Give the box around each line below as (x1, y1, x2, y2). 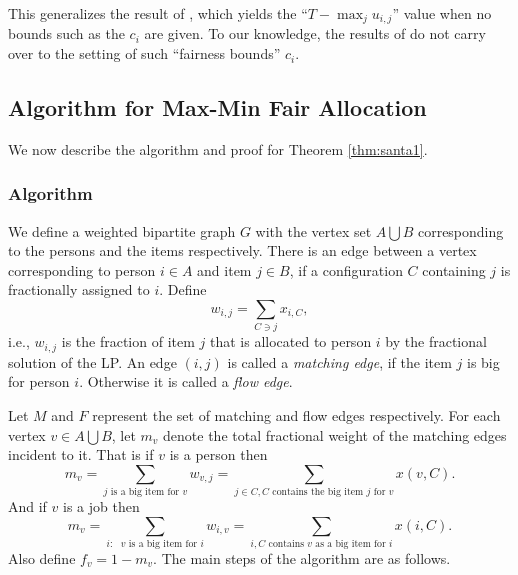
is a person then (169, 444, 268, 465)
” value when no (392, 3, 492, 23)
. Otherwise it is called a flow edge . (79, 371, 293, 392)
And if (8, 496, 47, 517)
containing (422, 259, 486, 280)
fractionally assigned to (8, 279, 150, 300)
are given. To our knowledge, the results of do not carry (144, 23, 486, 44)
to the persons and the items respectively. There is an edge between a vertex (8, 240, 477, 261)
